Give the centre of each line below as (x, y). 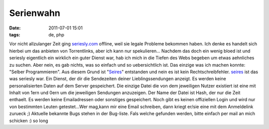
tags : (15, 34)
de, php (57, 34)
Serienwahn (35, 13)
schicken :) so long (29, 121)
